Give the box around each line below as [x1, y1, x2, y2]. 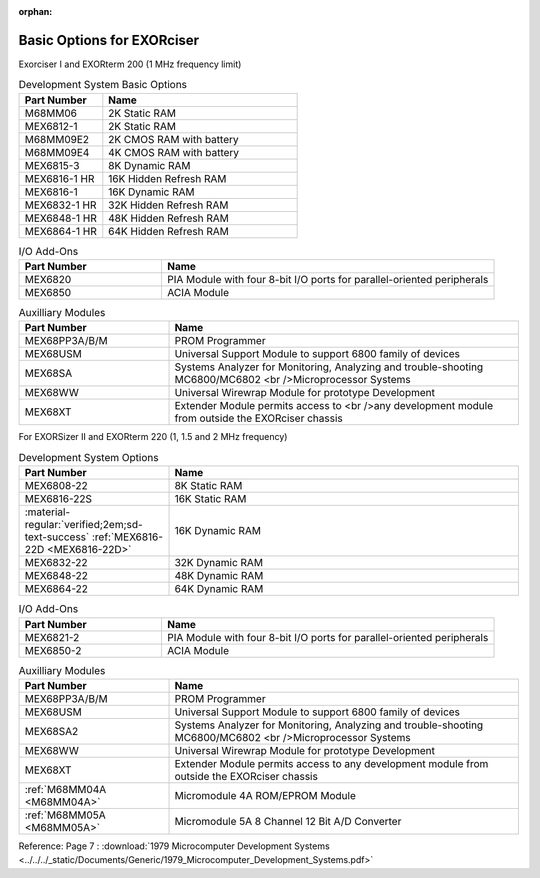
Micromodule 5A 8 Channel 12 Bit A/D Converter [174, 814, 402, 828]
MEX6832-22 [24, 556, 88, 570]
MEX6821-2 [24, 630, 80, 644]
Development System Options [18, 451, 159, 464]
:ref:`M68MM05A [24, 808, 106, 822]
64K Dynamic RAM [174, 582, 264, 596]
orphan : [18, 6, 53, 17]
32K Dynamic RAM [174, 556, 264, 570]
